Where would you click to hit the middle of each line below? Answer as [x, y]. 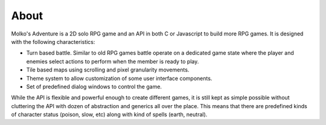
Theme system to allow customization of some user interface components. [119, 78]
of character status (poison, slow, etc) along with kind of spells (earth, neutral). [109, 115]
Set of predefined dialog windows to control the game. [94, 87]
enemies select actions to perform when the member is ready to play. [113, 61]
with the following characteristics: [53, 41]
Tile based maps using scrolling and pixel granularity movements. [108, 70]
